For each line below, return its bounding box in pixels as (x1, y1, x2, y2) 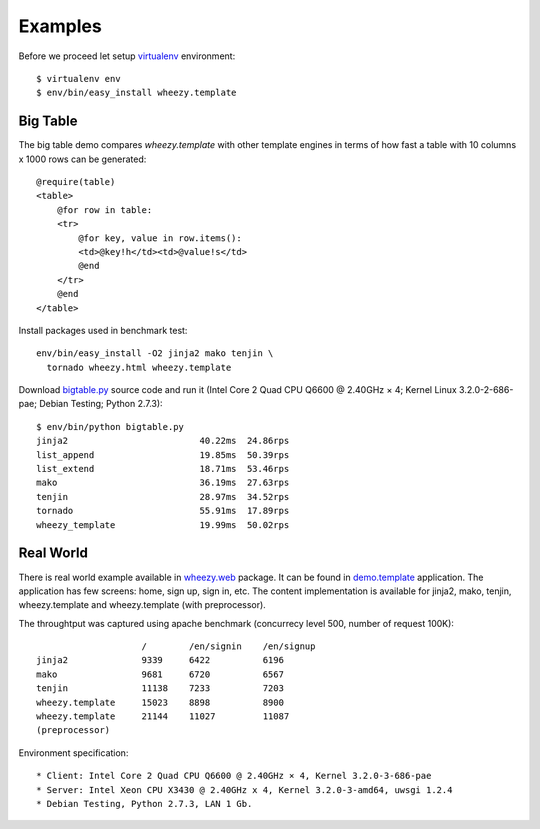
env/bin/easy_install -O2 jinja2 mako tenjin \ (36, 348, 274, 359)
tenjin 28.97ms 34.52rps (36, 491, 290, 502)
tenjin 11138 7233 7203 (36, 683, 285, 694)
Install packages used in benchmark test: (18, 324, 188, 336)
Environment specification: (18, 746, 129, 759)
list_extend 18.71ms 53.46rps (36, 463, 290, 475)
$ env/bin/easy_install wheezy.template (36, 87, 237, 99)
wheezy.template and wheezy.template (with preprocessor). (18, 599, 267, 611)
